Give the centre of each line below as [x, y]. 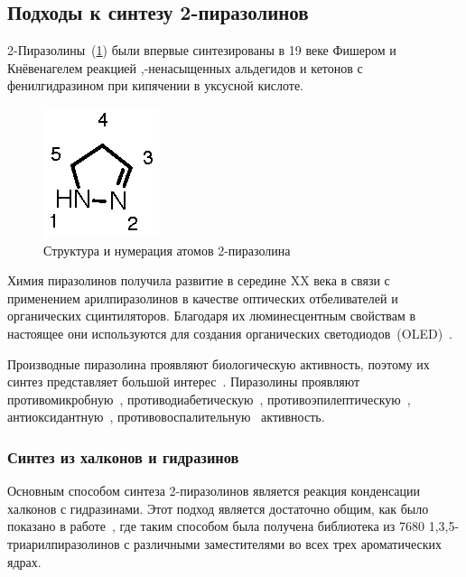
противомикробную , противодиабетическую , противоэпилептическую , [209, 399]
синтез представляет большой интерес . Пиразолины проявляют [184, 382]
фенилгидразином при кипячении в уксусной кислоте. [156, 85]
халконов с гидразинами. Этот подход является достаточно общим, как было [218, 508]
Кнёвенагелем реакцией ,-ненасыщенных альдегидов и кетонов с [185, 67]
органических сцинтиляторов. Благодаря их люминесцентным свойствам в [212, 316]
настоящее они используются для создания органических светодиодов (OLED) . [230, 333]
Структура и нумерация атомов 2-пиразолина [167, 250]
